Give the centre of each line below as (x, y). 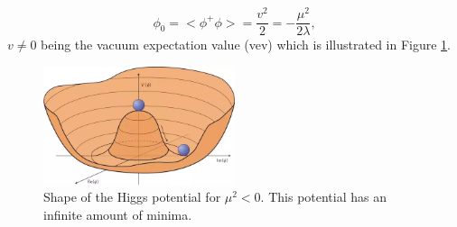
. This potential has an (323, 197)
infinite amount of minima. (118, 214)
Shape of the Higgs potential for (132, 197)
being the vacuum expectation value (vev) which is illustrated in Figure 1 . (246, 45)
